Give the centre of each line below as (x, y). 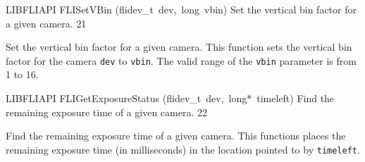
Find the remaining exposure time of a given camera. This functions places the (176, 136)
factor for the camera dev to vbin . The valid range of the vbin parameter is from (181, 60)
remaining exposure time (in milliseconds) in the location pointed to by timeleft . (183, 149)
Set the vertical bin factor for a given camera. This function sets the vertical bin (179, 47)
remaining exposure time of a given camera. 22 (107, 112)
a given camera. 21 (46, 23)
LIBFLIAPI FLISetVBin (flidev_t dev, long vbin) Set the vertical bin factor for (181, 9)
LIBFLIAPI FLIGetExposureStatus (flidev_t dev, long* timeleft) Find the (170, 98)
